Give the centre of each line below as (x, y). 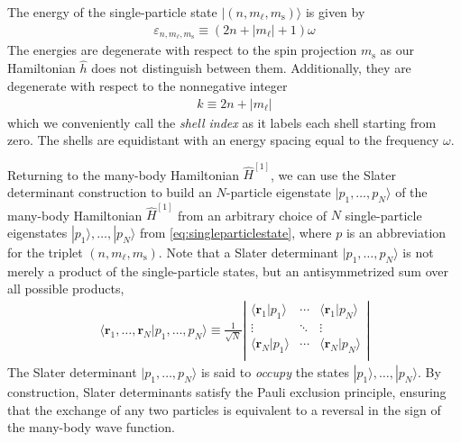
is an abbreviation (396, 232)
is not (418, 252)
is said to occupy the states (275, 371)
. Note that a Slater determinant (249, 252)
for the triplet (45, 252)
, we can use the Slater (333, 174)
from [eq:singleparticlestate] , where (235, 232)
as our (397, 50)
